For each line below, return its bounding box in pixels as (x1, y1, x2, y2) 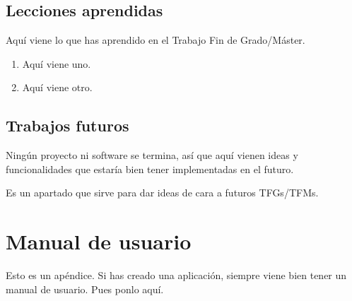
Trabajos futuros (6, 114, 129, 136)
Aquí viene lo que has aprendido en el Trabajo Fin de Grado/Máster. (6, 33, 305, 47)
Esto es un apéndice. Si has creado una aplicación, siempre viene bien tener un (6, 268, 347, 283)
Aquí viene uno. (22, 56, 91, 71)
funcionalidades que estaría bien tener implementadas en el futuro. (6, 161, 294, 176)
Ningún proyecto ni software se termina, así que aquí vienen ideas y (6, 148, 298, 163)
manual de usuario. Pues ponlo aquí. (6, 281, 164, 296)
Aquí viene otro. (22, 80, 93, 95)
